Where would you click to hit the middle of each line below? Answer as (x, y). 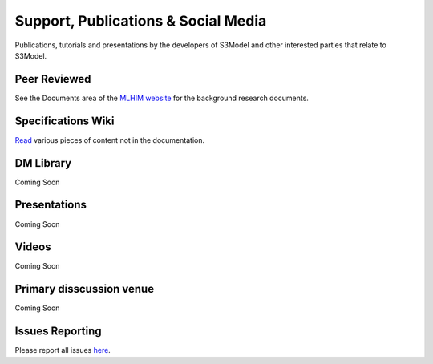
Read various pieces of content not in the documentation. (109, 140)
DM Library (43, 163)
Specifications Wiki (65, 121)
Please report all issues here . (63, 350)
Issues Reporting (58, 332)
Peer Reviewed (53, 79)
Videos (33, 247)
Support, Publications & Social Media (141, 21)
